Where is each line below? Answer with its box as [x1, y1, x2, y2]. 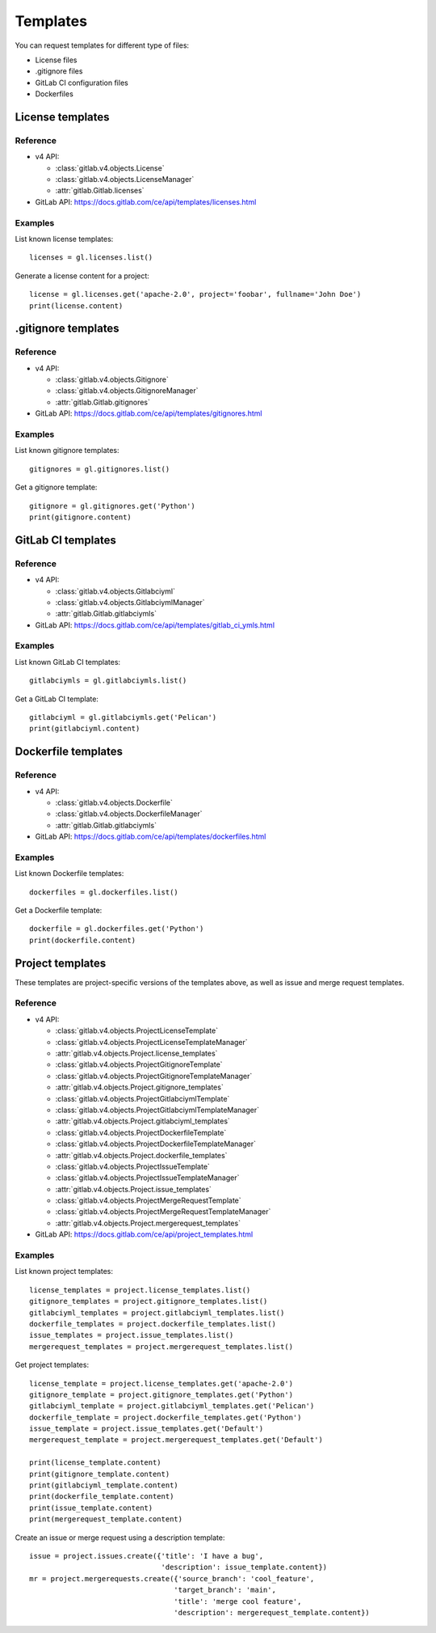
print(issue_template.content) [29, 1503, 153, 1512]
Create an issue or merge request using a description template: [15, 1533, 225, 1542]
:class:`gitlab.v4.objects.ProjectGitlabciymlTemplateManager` [55, 1105, 260, 1115]
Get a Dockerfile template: [15, 906, 103, 916]
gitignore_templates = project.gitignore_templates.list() [29, 1297, 268, 1306]
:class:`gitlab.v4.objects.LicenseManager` [55, 175, 195, 184]
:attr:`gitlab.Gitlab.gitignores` [55, 397, 151, 407]
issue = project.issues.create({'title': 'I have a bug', [29, 1551, 264, 1560]
